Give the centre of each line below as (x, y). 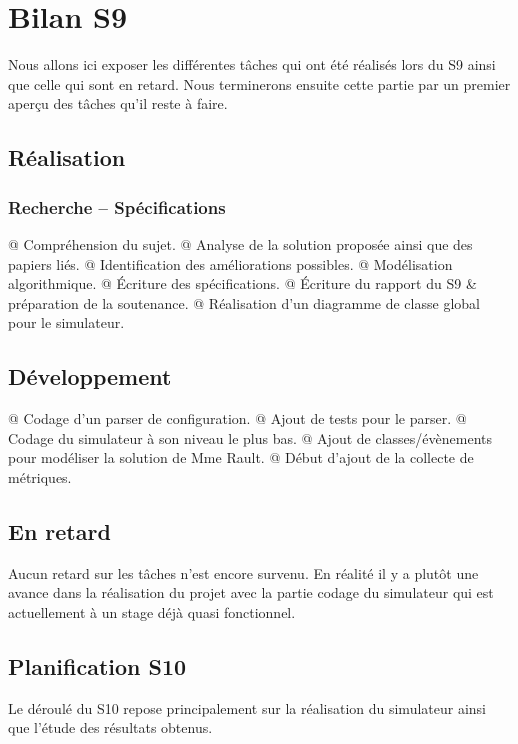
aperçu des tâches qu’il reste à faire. (118, 103)
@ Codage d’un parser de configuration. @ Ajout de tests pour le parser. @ (237, 418)
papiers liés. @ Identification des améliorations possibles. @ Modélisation (230, 263)
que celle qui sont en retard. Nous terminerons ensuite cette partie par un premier (259, 83)
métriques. (40, 476)
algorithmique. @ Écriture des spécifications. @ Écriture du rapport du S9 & (242, 283)
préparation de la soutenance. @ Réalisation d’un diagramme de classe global (244, 302)
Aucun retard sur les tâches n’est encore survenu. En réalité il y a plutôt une (243, 572)
